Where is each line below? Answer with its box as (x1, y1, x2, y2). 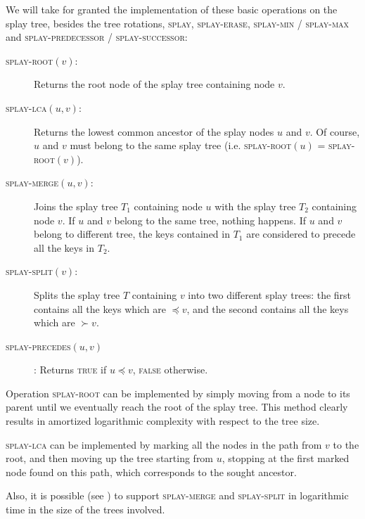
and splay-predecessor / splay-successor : (6, 30, 188, 44)
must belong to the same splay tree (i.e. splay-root (70, 138, 292, 153)
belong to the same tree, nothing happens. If (114, 212, 307, 227)
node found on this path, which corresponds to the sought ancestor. (6, 464, 297, 479)
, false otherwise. (132, 362, 208, 377)
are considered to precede (246, 226, 356, 241)
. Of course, (309, 124, 360, 139)
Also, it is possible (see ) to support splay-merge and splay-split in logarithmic (6, 488, 349, 503)
